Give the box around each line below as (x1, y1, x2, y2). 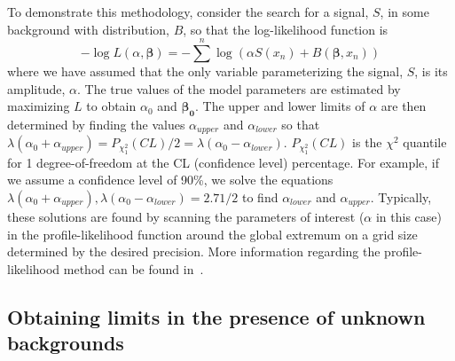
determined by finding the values (7, 114, 185, 133)
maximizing (7, 97, 70, 115)
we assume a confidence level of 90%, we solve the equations (7, 170, 333, 189)
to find (241, 188, 278, 207)
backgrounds (7, 329, 124, 357)
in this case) (375, 208, 443, 226)
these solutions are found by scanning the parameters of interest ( (7, 208, 365, 226)
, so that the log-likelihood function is (183, 20, 388, 38)
